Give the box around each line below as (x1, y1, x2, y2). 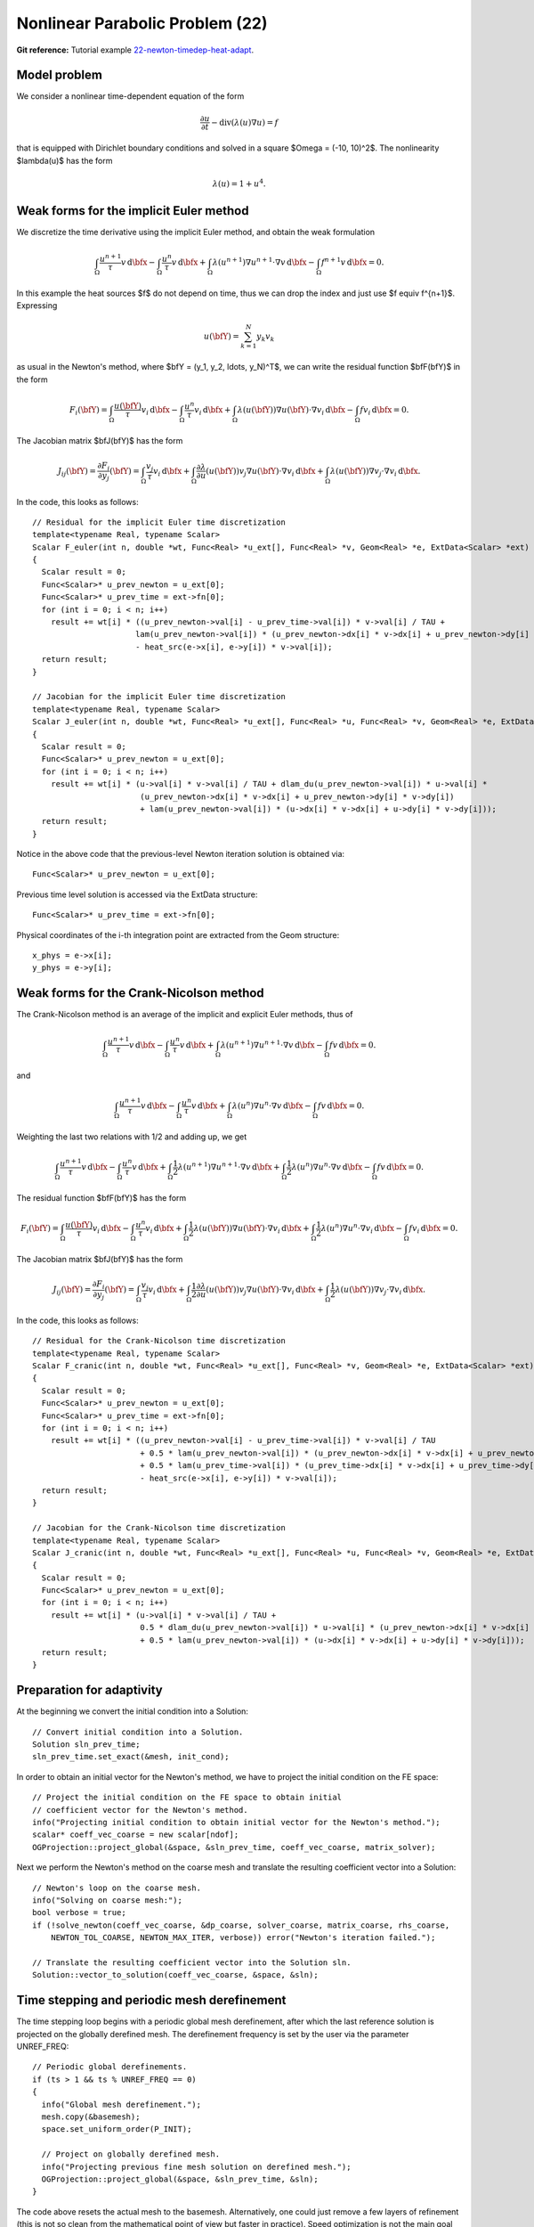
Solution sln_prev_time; (32, 1740, 141, 1750)
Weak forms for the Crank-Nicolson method (16, 985, 264, 1001)
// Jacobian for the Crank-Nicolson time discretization (32, 1523, 287, 1533)
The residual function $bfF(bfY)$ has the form (16, 1193, 187, 1203)
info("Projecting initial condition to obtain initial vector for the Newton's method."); (32, 1817, 441, 1828)
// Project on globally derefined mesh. (41, 2150, 221, 2159)
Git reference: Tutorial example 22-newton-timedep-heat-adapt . (16, 45, 254, 55)
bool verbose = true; (32, 1907, 126, 1918)
